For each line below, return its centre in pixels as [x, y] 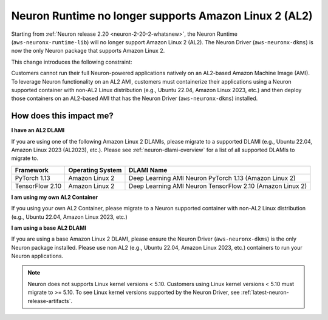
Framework [32, 170]
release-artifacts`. [50, 301]
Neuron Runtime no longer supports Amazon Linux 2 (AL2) [162, 16]
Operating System [95, 170]
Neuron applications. [37, 256]
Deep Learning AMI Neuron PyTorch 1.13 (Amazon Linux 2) [212, 178]
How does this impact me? [62, 116]
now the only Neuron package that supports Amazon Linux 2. [88, 51]
